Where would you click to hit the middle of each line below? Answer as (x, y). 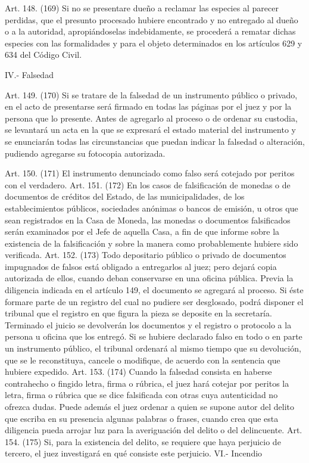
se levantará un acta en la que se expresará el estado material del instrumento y (150, 130)
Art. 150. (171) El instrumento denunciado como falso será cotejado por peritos (150, 173)
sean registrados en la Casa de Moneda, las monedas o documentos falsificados (148, 220)
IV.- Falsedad (29, 74)
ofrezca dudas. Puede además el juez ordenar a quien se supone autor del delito (149, 406)
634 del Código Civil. (43, 55)
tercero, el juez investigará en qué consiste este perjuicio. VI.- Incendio (134, 453)
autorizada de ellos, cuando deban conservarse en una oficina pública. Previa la (149, 278)
